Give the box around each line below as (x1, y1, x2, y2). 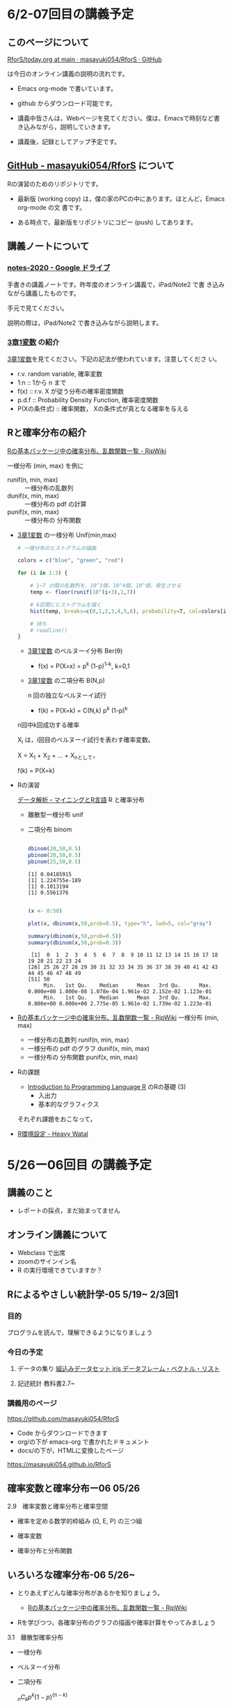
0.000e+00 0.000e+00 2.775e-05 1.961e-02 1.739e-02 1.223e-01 (27, 1001, 212, 1008)
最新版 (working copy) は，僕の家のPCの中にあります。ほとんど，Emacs (17, 194, 225, 203)
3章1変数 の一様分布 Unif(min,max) (17, 530, 117, 539)
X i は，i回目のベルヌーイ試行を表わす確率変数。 (17, 735, 154, 746)
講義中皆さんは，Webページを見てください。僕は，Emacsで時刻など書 (17, 114, 220, 122)
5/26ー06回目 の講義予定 (7, 1157, 152, 1173)
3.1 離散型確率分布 (7, 1633, 64, 1642)
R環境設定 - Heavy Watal (17, 1130, 88, 1138)
